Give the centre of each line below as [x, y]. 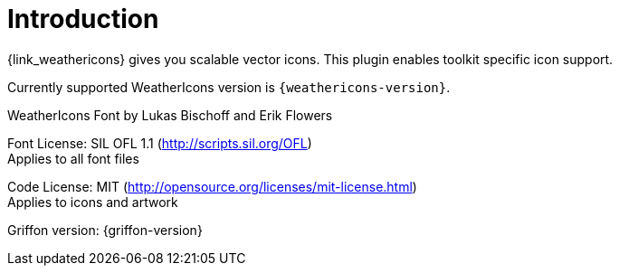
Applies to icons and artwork [93, 202]
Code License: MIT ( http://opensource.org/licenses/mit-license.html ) [212, 186]
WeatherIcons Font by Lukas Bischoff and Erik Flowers [170, 115]
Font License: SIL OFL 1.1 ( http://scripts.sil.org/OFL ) [160, 143]
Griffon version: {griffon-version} [105, 230]
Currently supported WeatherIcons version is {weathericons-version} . [229, 87]
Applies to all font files [73, 158]
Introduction [83, 19]
